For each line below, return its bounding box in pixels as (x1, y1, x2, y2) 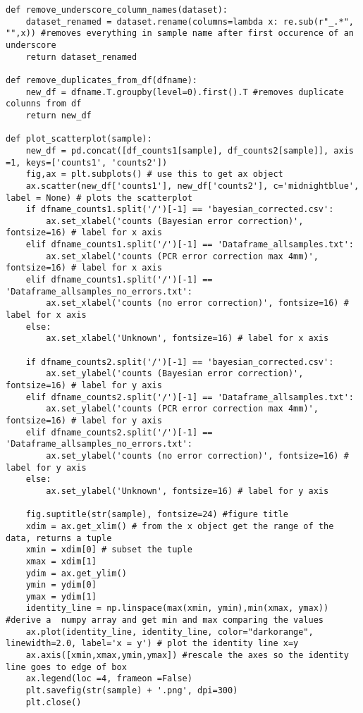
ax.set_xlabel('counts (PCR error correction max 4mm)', (46, 251, 319, 261)
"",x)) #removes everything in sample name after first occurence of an (6, 28, 354, 39)
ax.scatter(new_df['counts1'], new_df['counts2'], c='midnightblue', (25, 180, 359, 191)
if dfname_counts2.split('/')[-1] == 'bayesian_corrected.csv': (25, 356, 334, 367)
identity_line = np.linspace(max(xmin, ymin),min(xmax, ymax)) (25, 603, 329, 614)
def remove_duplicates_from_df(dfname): (6, 75, 198, 85)
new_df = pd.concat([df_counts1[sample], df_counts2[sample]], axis (25, 145, 354, 156)
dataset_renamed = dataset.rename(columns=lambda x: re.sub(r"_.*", (25, 16, 354, 27)
